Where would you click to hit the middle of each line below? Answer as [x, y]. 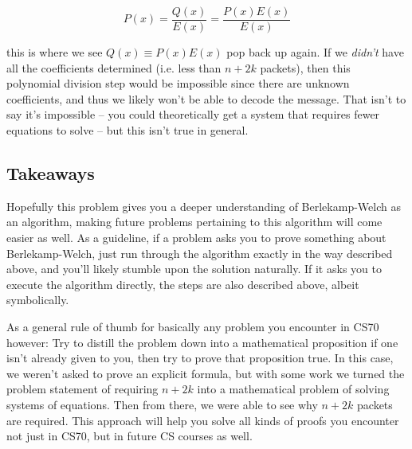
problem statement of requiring [82, 389]
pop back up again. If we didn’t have [315, 52]
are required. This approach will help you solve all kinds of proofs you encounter [203, 420]
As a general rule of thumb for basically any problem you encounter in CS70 [193, 326]
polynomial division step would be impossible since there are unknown [178, 83]
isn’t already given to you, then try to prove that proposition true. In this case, [200, 358]
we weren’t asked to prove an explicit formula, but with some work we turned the [206, 373]
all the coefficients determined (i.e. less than [114, 67]
